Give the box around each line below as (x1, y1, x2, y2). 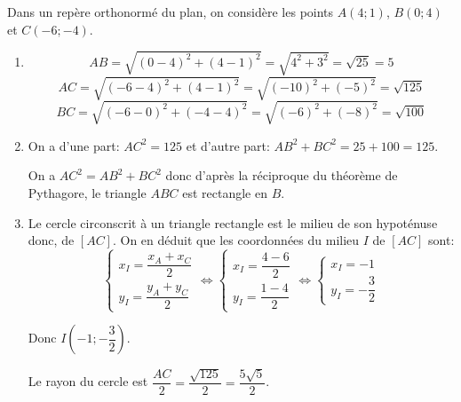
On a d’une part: (28, 136, 120, 154)
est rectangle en (182, 184, 267, 202)
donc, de (28, 231, 75, 249)
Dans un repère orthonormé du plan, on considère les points (7, 3, 334, 20)
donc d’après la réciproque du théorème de (165, 166, 398, 185)
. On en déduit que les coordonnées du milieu (112, 231, 360, 249)
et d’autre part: (186, 136, 270, 154)
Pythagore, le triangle (28, 184, 147, 202)
